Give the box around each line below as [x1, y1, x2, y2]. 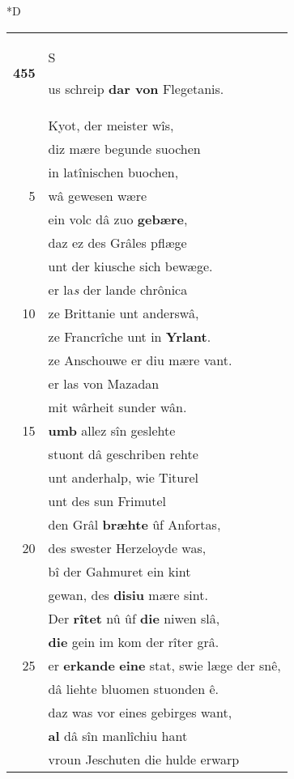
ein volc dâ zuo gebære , [48, 209, 188, 228]
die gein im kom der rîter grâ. [48, 632, 219, 651]
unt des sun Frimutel [48, 491, 166, 510]
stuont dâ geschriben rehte [48, 444, 198, 463]
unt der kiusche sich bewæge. [48, 256, 213, 275]
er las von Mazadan [48, 373, 160, 393]
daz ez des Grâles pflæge [48, 232, 187, 252]
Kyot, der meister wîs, [48, 115, 174, 134]
